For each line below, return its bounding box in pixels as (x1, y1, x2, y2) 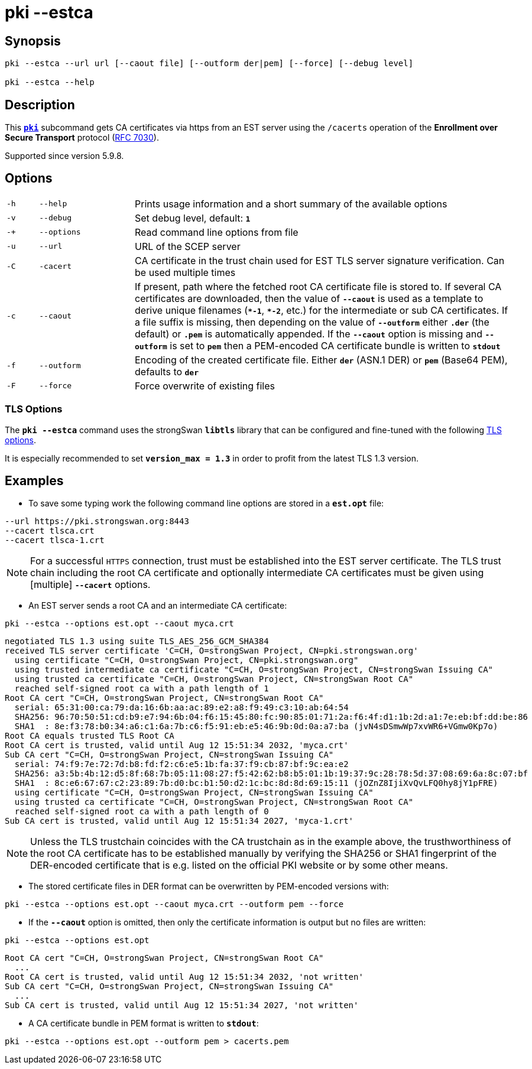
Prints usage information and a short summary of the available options (135, 197, 447, 210)
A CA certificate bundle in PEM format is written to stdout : (28, 1018, 259, 1029)
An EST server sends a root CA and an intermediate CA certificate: (28, 600, 287, 611)
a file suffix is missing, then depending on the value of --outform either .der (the (135, 316, 489, 328)
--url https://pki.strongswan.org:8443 (5, 516, 189, 527)
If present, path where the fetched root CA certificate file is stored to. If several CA (135, 280, 502, 293)
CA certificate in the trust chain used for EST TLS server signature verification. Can (135, 254, 505, 267)
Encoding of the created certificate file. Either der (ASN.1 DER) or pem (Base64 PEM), (135, 353, 508, 366)
